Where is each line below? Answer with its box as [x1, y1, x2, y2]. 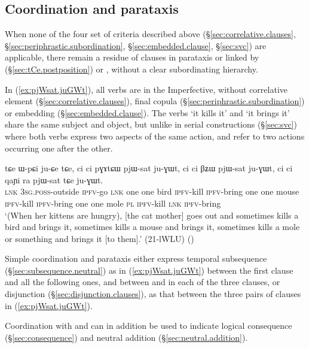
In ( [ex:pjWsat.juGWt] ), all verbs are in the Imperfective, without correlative [5, 83, 288, 95]
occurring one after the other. [5, 141, 113, 154]
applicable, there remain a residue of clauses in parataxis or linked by [5, 51, 259, 63]
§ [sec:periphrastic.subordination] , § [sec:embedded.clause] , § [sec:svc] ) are [5, 39, 267, 52]
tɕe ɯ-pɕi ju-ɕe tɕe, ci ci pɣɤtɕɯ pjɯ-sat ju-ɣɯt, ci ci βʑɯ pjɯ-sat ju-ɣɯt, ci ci [5, 162, 293, 174]
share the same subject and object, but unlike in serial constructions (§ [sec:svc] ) [5, 118, 297, 131]
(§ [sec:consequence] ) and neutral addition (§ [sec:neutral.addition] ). [5, 331, 248, 343]
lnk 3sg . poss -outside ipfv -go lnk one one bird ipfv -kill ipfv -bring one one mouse [5, 185, 299, 198]
